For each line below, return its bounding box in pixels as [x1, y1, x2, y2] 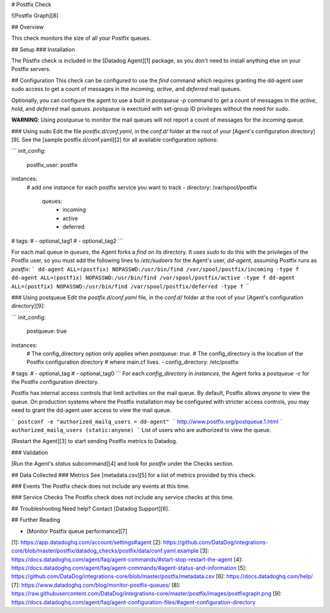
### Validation [11, 449, 48, 456]
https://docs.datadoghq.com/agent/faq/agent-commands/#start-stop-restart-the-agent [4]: [11, 556, 243, 563]
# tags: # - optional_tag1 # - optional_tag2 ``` [11, 237, 123, 244]
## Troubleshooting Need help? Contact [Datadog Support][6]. [11, 505, 170, 512]
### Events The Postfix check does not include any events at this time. [11, 482, 190, 490]
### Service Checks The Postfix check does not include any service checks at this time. [11, 494, 235, 501]
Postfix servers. [11, 65, 51, 73]
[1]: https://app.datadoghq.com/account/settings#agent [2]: [11, 538, 162, 546]
